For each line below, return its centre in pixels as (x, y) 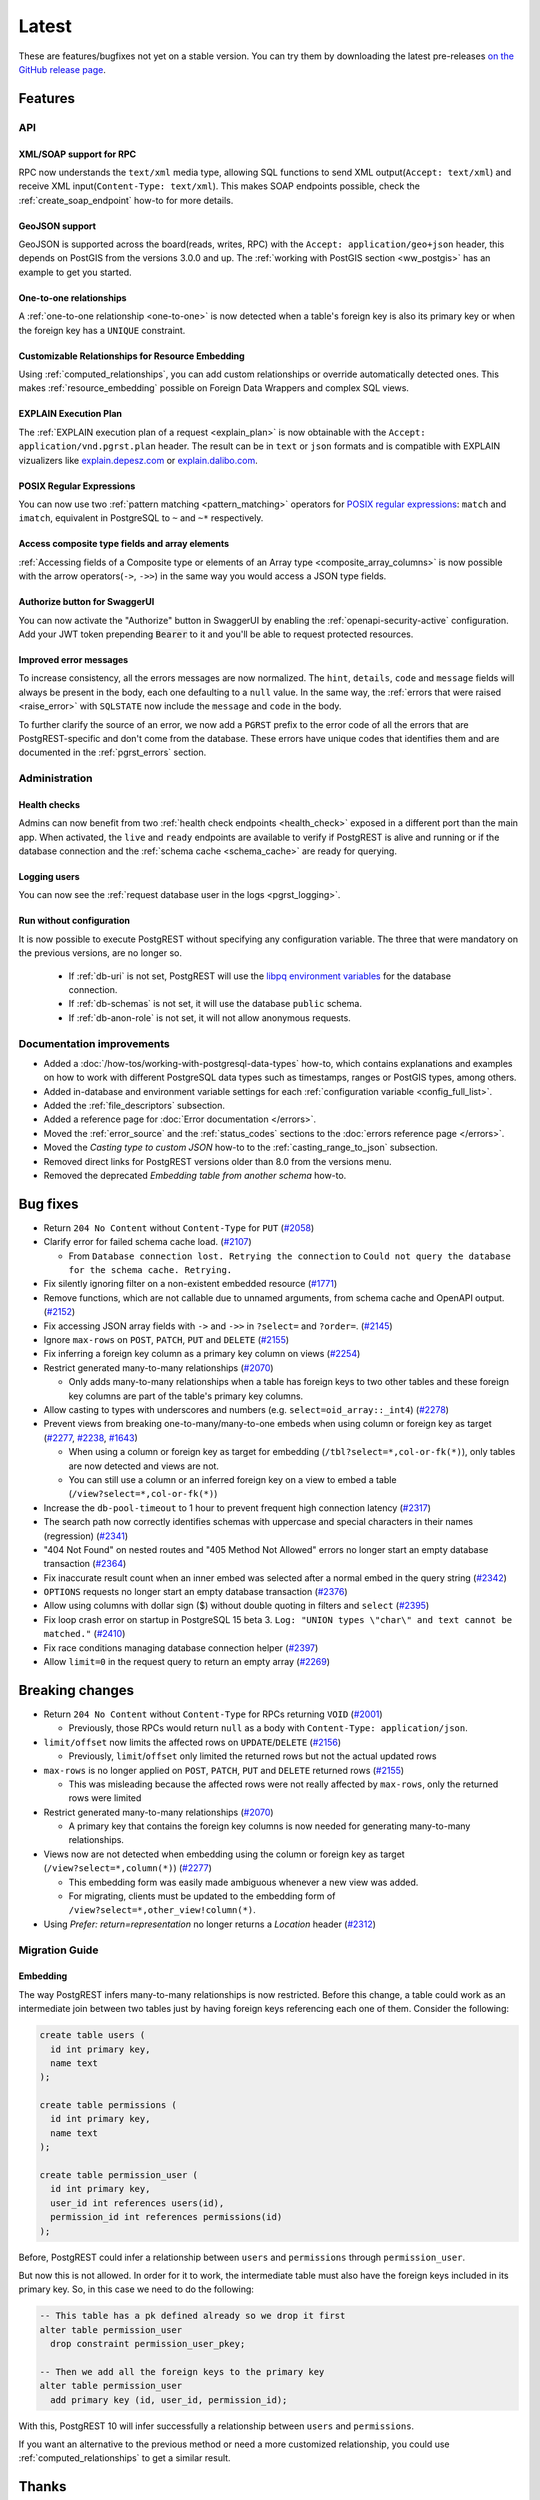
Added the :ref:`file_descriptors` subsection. (134, 1106)
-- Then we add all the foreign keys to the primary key (182, 2371)
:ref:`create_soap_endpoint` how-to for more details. (126, 200)
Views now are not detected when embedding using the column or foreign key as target (224, 1854)
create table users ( (92, 2035)
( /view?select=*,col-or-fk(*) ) (143, 1494)
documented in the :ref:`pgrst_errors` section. (112, 752)
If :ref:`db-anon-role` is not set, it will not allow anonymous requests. (210, 1017)
